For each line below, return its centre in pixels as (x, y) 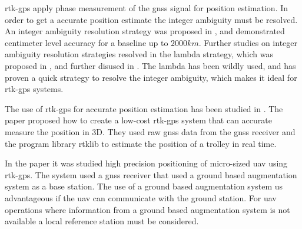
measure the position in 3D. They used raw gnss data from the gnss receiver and (150, 131)
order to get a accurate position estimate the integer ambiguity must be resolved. (151, 19)
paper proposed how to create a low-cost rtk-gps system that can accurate (138, 120)
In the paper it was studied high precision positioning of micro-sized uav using (146, 163)
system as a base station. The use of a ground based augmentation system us (144, 186)
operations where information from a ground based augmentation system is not (147, 209)
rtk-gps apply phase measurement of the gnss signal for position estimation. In (147, 8)
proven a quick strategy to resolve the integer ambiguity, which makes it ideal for (151, 77)
